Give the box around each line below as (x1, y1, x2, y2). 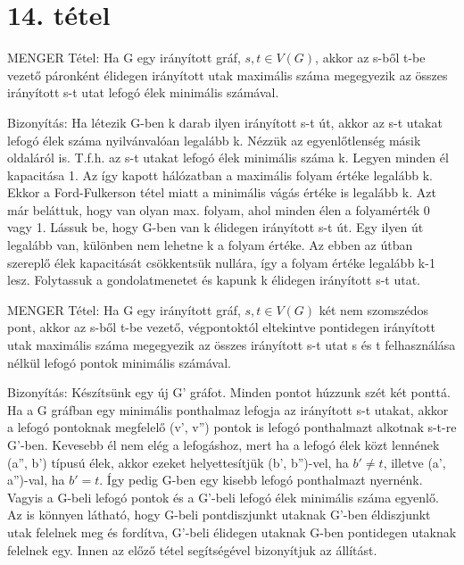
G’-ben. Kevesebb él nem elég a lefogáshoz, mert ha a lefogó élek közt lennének (7, 436, 440, 453)
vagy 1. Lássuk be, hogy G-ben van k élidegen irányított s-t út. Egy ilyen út (7, 218, 424, 237)
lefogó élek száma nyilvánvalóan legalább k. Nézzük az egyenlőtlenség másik (7, 130, 421, 149)
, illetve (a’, (383, 453, 446, 471)
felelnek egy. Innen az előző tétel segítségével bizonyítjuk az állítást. (7, 540, 377, 559)
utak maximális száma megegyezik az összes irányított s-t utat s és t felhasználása (7, 336, 456, 354)
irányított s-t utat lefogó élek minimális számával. (7, 83, 279, 102)
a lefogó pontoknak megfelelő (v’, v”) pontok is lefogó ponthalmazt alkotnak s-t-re (7, 418, 457, 436)
